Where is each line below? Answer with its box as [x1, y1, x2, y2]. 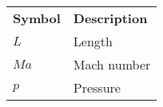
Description [73, 9, 148, 27]
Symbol [13, 9, 61, 27]
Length [73, 32, 113, 50]
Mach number [73, 55, 151, 73]
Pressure [73, 78, 121, 97]
